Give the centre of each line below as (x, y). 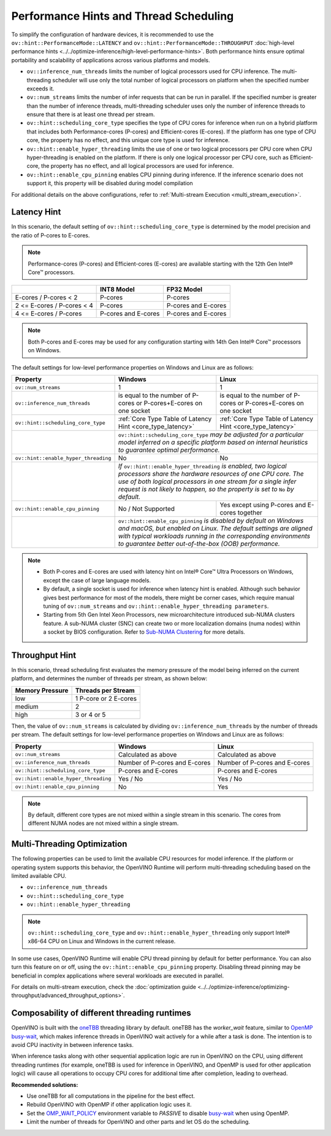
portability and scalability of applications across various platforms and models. (111, 60)
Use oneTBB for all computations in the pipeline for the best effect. (111, 1096)
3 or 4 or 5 (90, 714)
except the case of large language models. (97, 580)
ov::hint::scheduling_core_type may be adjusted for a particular (211, 435)
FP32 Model (184, 290)
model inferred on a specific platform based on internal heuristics (213, 442)
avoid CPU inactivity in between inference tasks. (73, 1045)
